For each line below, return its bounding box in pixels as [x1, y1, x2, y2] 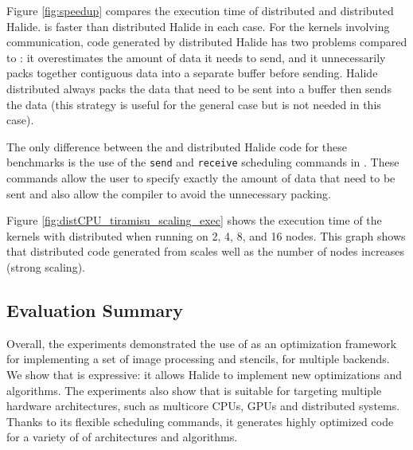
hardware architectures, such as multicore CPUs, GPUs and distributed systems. [6, 397, 400, 414]
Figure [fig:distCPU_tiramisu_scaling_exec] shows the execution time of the [6, 212, 382, 229]
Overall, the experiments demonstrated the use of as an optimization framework [6, 335, 397, 351]
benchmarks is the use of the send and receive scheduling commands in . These [6, 154, 399, 170]
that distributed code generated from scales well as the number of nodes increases [6, 243, 405, 260]
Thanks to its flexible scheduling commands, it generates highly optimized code [6, 413, 394, 429]
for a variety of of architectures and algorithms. [6, 428, 238, 445]
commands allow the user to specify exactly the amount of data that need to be [6, 170, 395, 186]
